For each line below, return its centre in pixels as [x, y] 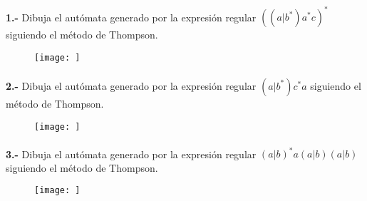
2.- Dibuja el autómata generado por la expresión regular [131, 85]
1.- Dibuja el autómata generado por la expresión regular [131, 17]
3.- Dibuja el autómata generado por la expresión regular [131, 154]
